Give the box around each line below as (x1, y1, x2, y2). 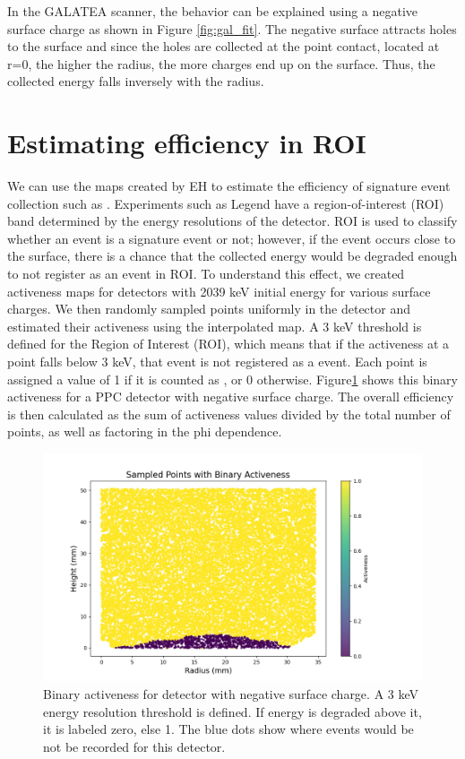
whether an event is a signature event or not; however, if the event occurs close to (7, 229, 456, 247)
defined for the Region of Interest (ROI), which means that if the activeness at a (7, 334, 450, 353)
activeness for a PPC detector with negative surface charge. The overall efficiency (7, 387, 454, 406)
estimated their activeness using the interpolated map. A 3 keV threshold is (7, 316, 422, 335)
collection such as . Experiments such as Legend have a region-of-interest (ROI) (7, 194, 444, 212)
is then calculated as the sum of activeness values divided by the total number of (7, 404, 451, 423)
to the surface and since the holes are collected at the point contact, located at (7, 37, 440, 56)
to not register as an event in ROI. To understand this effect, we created (7, 264, 405, 283)
